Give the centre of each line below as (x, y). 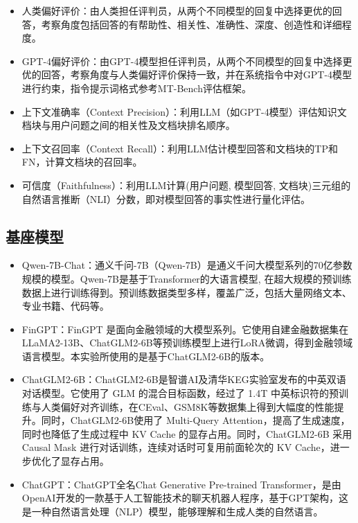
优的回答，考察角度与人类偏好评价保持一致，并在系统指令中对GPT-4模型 (187, 74)
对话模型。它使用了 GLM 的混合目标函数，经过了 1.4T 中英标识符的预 (180, 393)
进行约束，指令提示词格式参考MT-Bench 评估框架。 (136, 88)
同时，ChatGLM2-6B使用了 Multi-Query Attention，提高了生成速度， (196, 420)
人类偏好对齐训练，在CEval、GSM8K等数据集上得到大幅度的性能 (188, 406)
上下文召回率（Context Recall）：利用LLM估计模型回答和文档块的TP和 (180, 148)
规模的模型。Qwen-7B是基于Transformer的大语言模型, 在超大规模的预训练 (187, 278)
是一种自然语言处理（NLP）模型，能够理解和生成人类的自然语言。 (172, 511)
